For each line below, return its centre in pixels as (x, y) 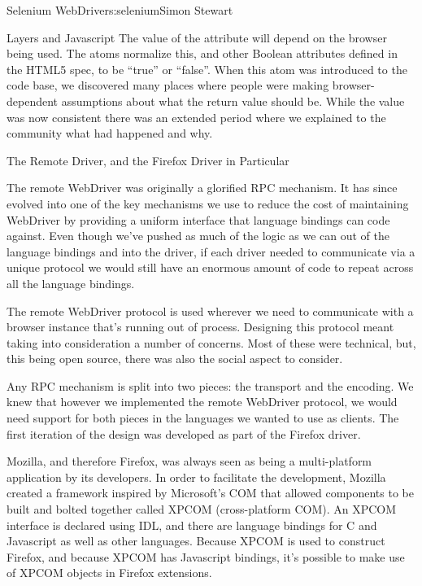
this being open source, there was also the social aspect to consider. (175, 359)
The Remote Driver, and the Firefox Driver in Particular (148, 160)
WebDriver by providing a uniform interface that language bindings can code (198, 219)
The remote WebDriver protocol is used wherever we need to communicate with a (210, 310)
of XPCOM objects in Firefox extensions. (109, 573)
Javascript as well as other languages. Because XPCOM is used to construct (196, 541)
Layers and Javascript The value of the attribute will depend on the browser (197, 37)
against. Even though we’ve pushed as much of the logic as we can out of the (198, 236)
